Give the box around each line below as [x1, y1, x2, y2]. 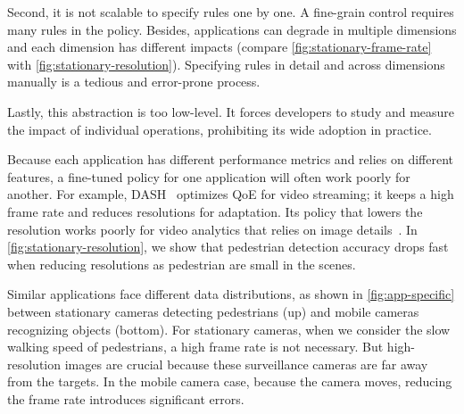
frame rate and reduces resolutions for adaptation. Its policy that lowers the [7, 202, 423, 220]
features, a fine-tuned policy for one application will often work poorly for [7, 167, 410, 186]
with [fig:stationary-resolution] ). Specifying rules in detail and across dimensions [7, 54, 445, 73]
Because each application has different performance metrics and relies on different [7, 150, 454, 169]
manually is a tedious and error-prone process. [7, 72, 261, 91]
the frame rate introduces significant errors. [7, 389, 244, 408]
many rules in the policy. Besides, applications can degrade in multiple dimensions [7, 20, 457, 38]
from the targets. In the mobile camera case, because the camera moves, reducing [7, 372, 452, 391]
